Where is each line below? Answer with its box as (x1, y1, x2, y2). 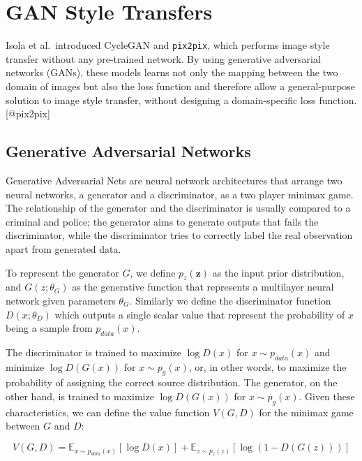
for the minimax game (259, 404, 354, 419)
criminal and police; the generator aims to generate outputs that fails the (6, 214, 319, 228)
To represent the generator (6, 265, 119, 279)
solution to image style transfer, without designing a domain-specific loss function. (6, 92, 357, 107)
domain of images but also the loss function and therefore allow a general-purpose (6, 78, 356, 93)
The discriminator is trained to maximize (6, 344, 181, 359)
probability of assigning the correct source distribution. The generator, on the (6, 375, 338, 390)
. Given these (299, 389, 355, 404)
